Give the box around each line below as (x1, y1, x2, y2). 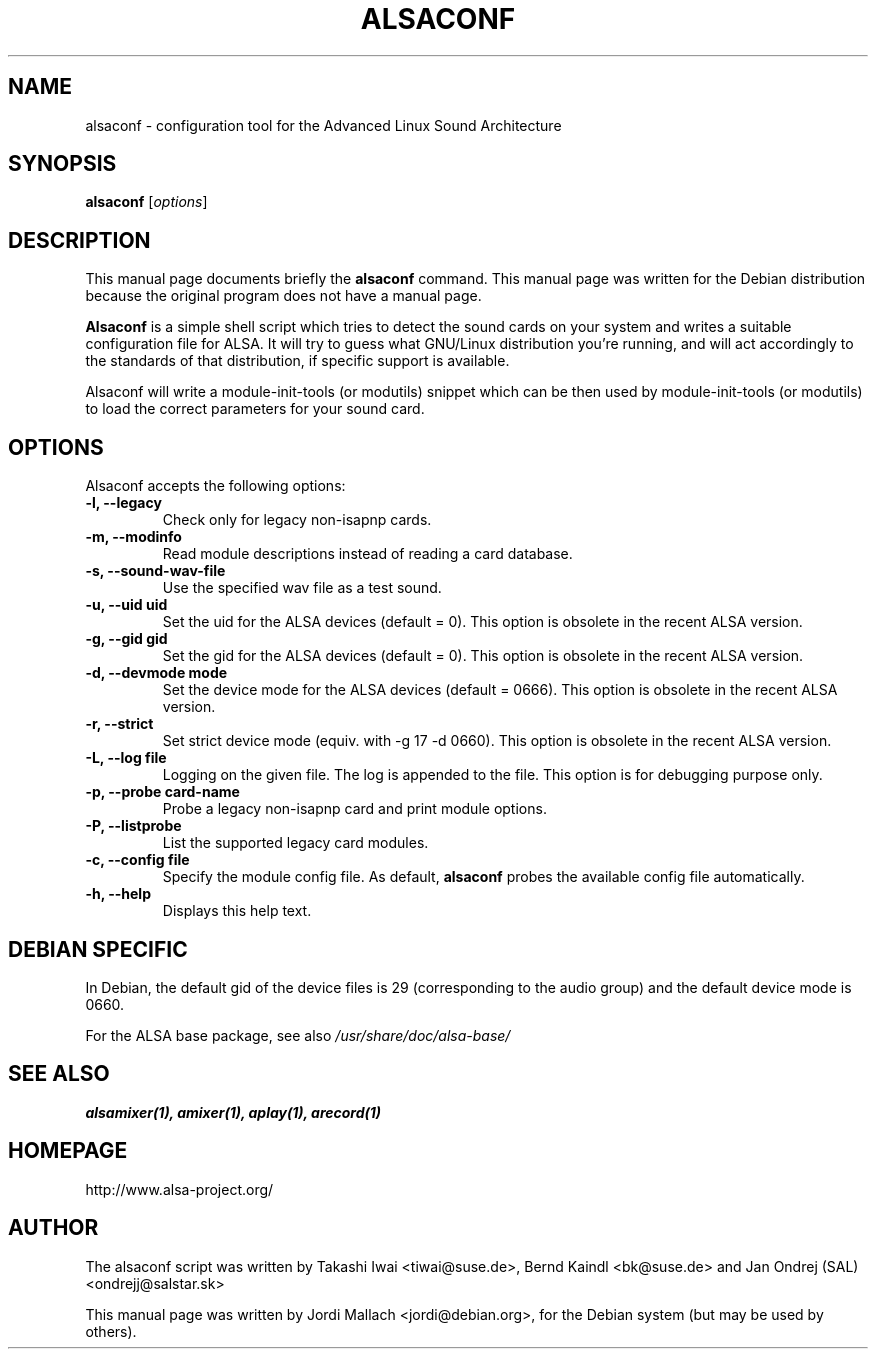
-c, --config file (85, 851, 190, 869)
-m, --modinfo (85, 528, 182, 546)
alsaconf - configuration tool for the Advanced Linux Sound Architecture (85, 116, 562, 134)
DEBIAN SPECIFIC (8, 936, 188, 962)
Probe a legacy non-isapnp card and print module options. (162, 800, 547, 818)
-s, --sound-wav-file (85, 562, 226, 580)
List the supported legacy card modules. (162, 834, 429, 852)
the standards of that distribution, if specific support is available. (85, 352, 510, 370)
